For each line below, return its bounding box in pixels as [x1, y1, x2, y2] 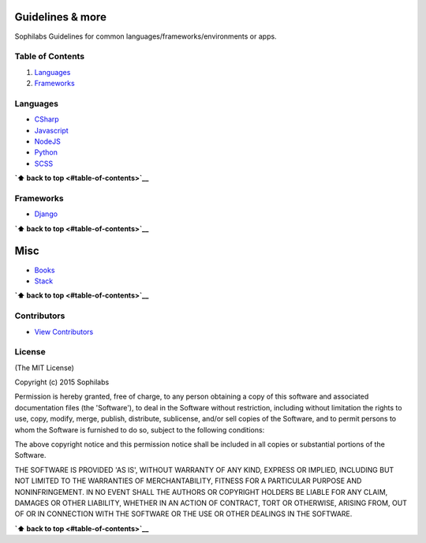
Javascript [34, 125, 69, 135]
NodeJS [34, 137, 61, 146]
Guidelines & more [14, 10, 106, 24]
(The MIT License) [14, 363, 75, 373]
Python [34, 148, 58, 157]
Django [34, 209, 58, 219]
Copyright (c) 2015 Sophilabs [14, 377, 110, 387]
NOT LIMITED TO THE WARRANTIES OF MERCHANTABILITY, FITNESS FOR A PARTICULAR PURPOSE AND [14, 476, 362, 485]
